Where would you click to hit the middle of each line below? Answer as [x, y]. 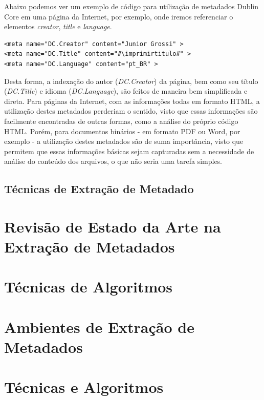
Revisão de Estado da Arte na [113, 226]
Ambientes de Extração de [99, 327]
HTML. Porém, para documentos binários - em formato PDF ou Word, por [122, 131]
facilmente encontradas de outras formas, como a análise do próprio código [121, 121]
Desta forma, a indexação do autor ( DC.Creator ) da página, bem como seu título [131, 81]
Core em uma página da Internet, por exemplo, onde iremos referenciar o [119, 16]
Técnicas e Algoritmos [84, 387]
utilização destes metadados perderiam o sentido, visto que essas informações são [131, 111]
